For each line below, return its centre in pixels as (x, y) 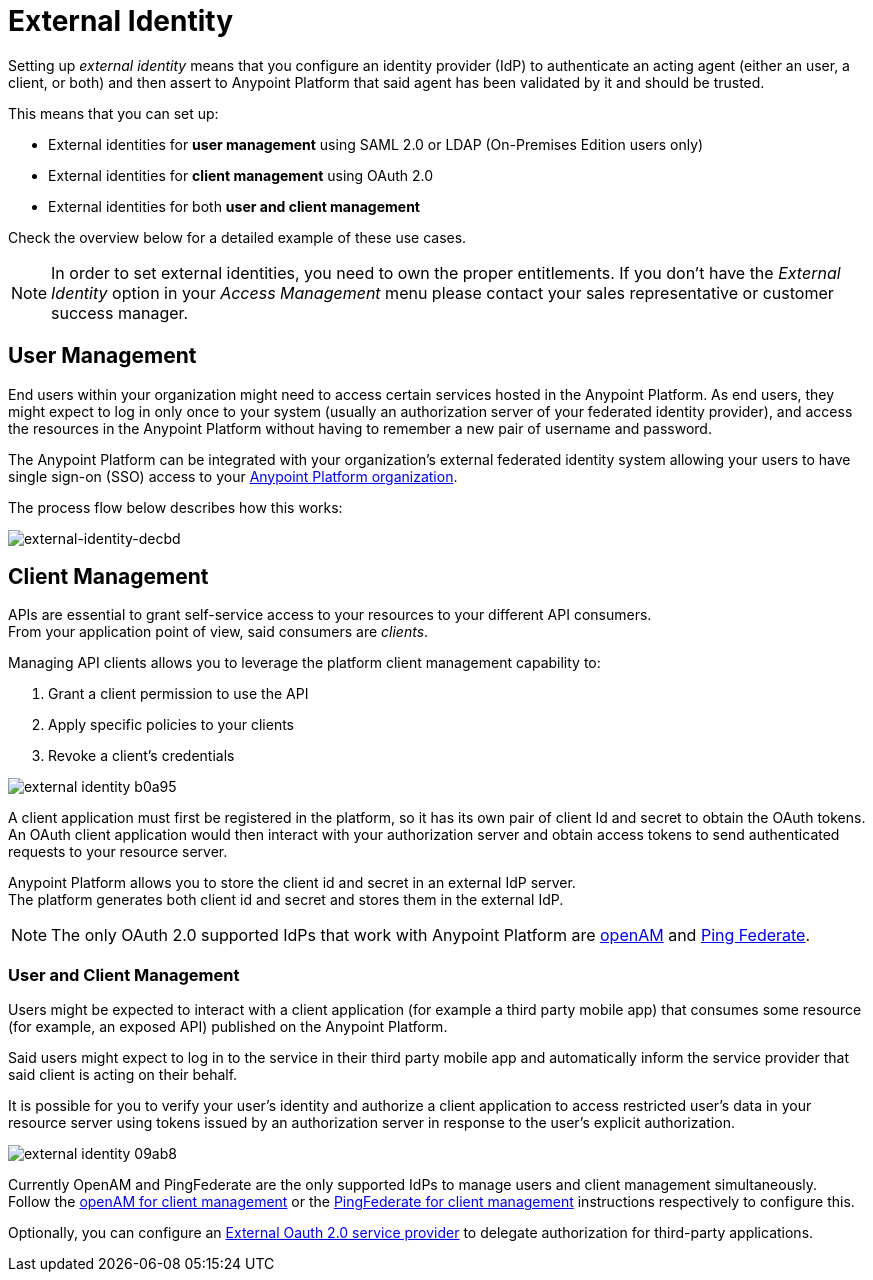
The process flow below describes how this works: (175, 507)
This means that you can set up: (113, 113)
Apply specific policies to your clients (171, 725)
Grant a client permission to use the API (178, 694)
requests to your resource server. (118, 852)
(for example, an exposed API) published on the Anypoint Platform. (228, 1027)
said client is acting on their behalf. (123, 1075)
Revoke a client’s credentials (141, 756)
